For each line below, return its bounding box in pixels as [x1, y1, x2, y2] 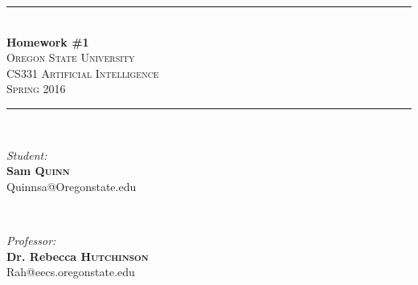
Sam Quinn [6, 162, 70, 179]
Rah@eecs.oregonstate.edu [6, 263, 135, 280]
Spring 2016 [6, 80, 66, 97]
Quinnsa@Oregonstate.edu [6, 177, 137, 194]
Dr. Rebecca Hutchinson [6, 247, 149, 264]
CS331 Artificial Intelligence [6, 64, 159, 81]
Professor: [6, 231, 56, 248]
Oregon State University [6, 49, 135, 66]
